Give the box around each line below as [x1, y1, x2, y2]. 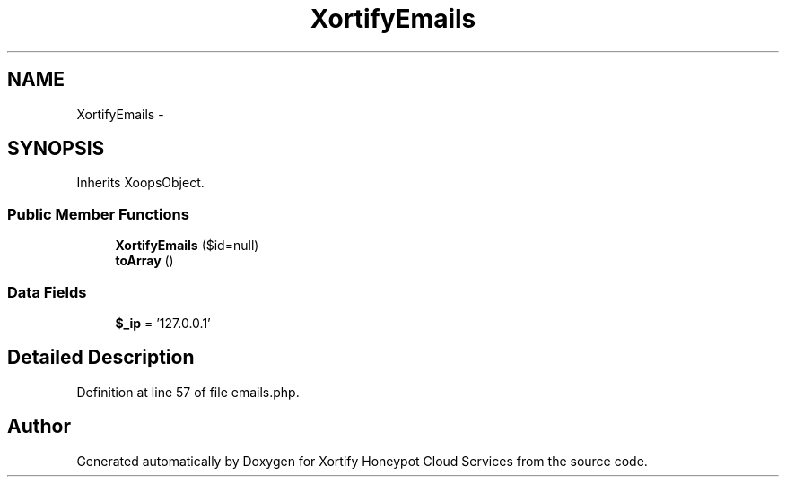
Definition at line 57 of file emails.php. [76, 384, 300, 400]
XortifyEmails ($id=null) [115, 238, 259, 254]
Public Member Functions [7, 204, 189, 223]
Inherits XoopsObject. [76, 175, 205, 191]
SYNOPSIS [7, 137, 105, 160]
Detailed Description [7, 346, 195, 369]
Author [7, 415, 71, 438]
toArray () [115, 253, 174, 269]
